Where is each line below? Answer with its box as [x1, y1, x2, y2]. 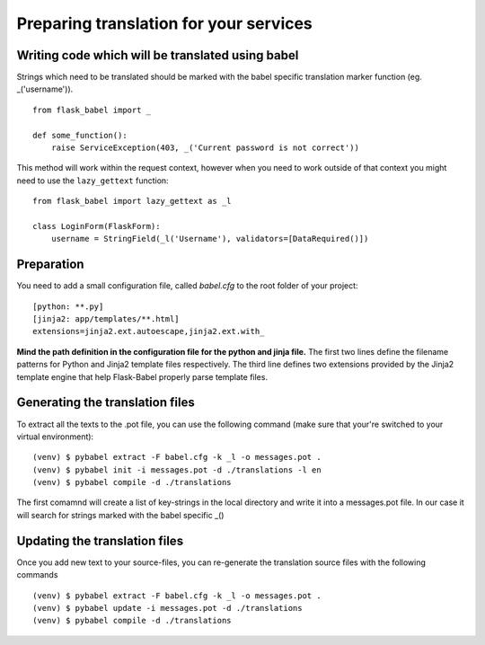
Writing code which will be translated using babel [16, 48, 299, 63]
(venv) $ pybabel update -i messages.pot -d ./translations [32, 603, 303, 613]
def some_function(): [32, 130, 128, 140]
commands [16, 570, 58, 580]
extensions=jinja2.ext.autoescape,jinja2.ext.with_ [32, 326, 265, 337]
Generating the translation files [16, 395, 195, 411]
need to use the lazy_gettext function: [16, 175, 170, 186]
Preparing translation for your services [16, 13, 313, 33]
